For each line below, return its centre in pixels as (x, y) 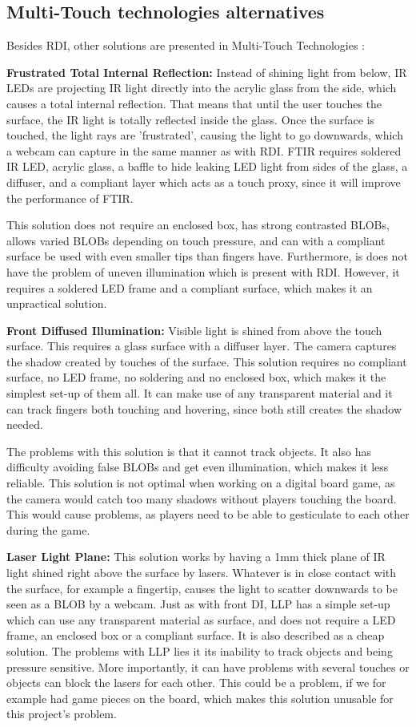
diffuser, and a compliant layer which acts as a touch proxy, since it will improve (204, 182)
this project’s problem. (62, 714)
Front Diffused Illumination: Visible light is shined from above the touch (194, 330)
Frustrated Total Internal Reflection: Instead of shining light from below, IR (207, 72)
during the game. (48, 529)
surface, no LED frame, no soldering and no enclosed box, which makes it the (196, 377)
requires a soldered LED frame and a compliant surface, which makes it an (190, 287)
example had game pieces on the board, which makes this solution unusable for (200, 698)
